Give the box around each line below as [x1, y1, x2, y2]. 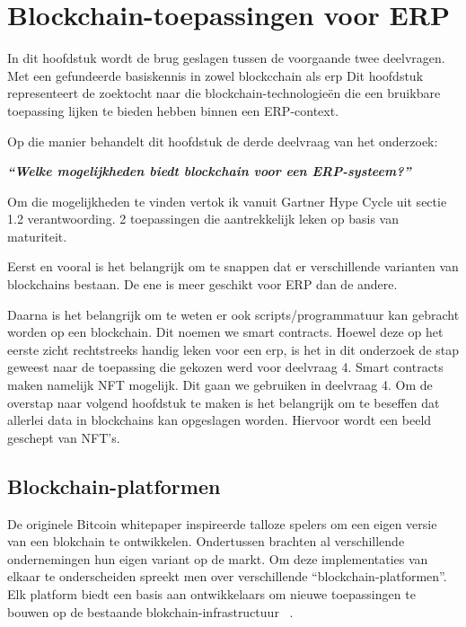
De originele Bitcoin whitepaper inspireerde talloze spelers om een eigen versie [7, 514, 437, 533]
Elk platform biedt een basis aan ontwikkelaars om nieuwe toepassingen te [7, 584, 416, 603]
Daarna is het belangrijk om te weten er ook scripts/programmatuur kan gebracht [7, 305, 460, 323]
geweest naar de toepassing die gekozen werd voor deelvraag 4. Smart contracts [7, 358, 444, 376]
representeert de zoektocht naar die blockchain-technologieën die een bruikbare [7, 84, 441, 102]
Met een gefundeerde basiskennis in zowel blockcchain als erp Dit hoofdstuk [7, 66, 424, 84]
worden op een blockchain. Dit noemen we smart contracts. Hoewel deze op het [7, 322, 444, 341]
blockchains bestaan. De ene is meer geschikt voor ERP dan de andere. [7, 275, 398, 294]
